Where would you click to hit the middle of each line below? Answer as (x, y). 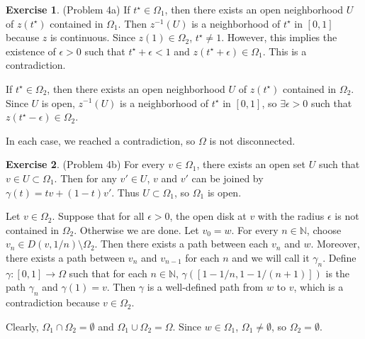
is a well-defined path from (205, 287)
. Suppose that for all (98, 216)
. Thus (125, 192)
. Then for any (85, 178)
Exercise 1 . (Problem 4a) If (68, 9)
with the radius (291, 216)
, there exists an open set (251, 164)
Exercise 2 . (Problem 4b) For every (85, 164)
